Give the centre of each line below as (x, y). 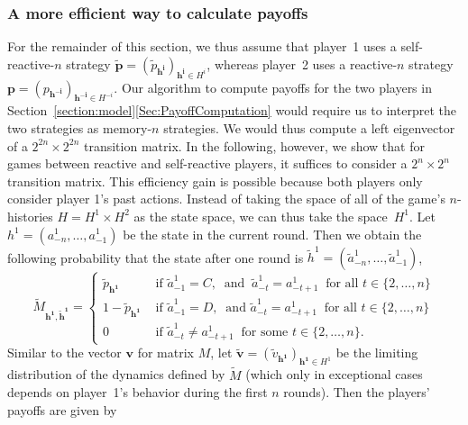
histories (30, 216)
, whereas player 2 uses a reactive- (302, 63)
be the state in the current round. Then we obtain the (272, 234)
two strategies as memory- (80, 128)
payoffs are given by (62, 409)
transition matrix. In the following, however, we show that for (254, 145)
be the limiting (377, 353)
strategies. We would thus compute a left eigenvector (309, 128)
